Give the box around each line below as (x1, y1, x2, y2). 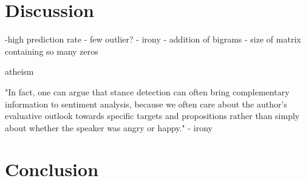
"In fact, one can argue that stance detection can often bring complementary (5, 85, 290, 98)
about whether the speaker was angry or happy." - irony (5, 121, 212, 134)
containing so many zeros (5, 44, 98, 57)
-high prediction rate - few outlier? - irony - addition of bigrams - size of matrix (5, 33, 301, 46)
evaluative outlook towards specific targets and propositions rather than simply (5, 109, 300, 122)
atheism (5, 65, 34, 78)
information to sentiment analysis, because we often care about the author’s (5, 97, 287, 110)
